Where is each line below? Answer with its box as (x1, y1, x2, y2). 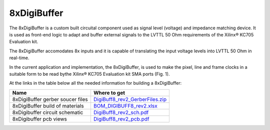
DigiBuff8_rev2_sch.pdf (93, 109, 149, 116)
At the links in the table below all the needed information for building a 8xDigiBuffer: (9, 80, 182, 86)
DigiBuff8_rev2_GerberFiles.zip (93, 96, 167, 103)
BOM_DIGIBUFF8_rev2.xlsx (93, 102, 157, 109)
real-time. (9, 55, 29, 61)
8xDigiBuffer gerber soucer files (12, 96, 88, 103)
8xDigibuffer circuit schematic (12, 109, 83, 116)
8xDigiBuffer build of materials (12, 102, 84, 109)
